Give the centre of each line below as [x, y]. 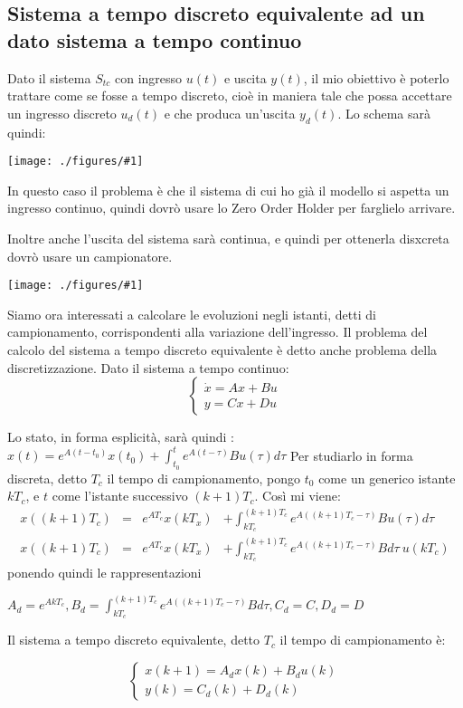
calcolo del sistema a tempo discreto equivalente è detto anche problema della [222, 350]
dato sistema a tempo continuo [155, 39]
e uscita [245, 77]
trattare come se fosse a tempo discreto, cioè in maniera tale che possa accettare [230, 96]
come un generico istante [387, 478]
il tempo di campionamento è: [363, 640]
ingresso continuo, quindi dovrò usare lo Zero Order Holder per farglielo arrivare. [231, 208]
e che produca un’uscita [230, 113]
